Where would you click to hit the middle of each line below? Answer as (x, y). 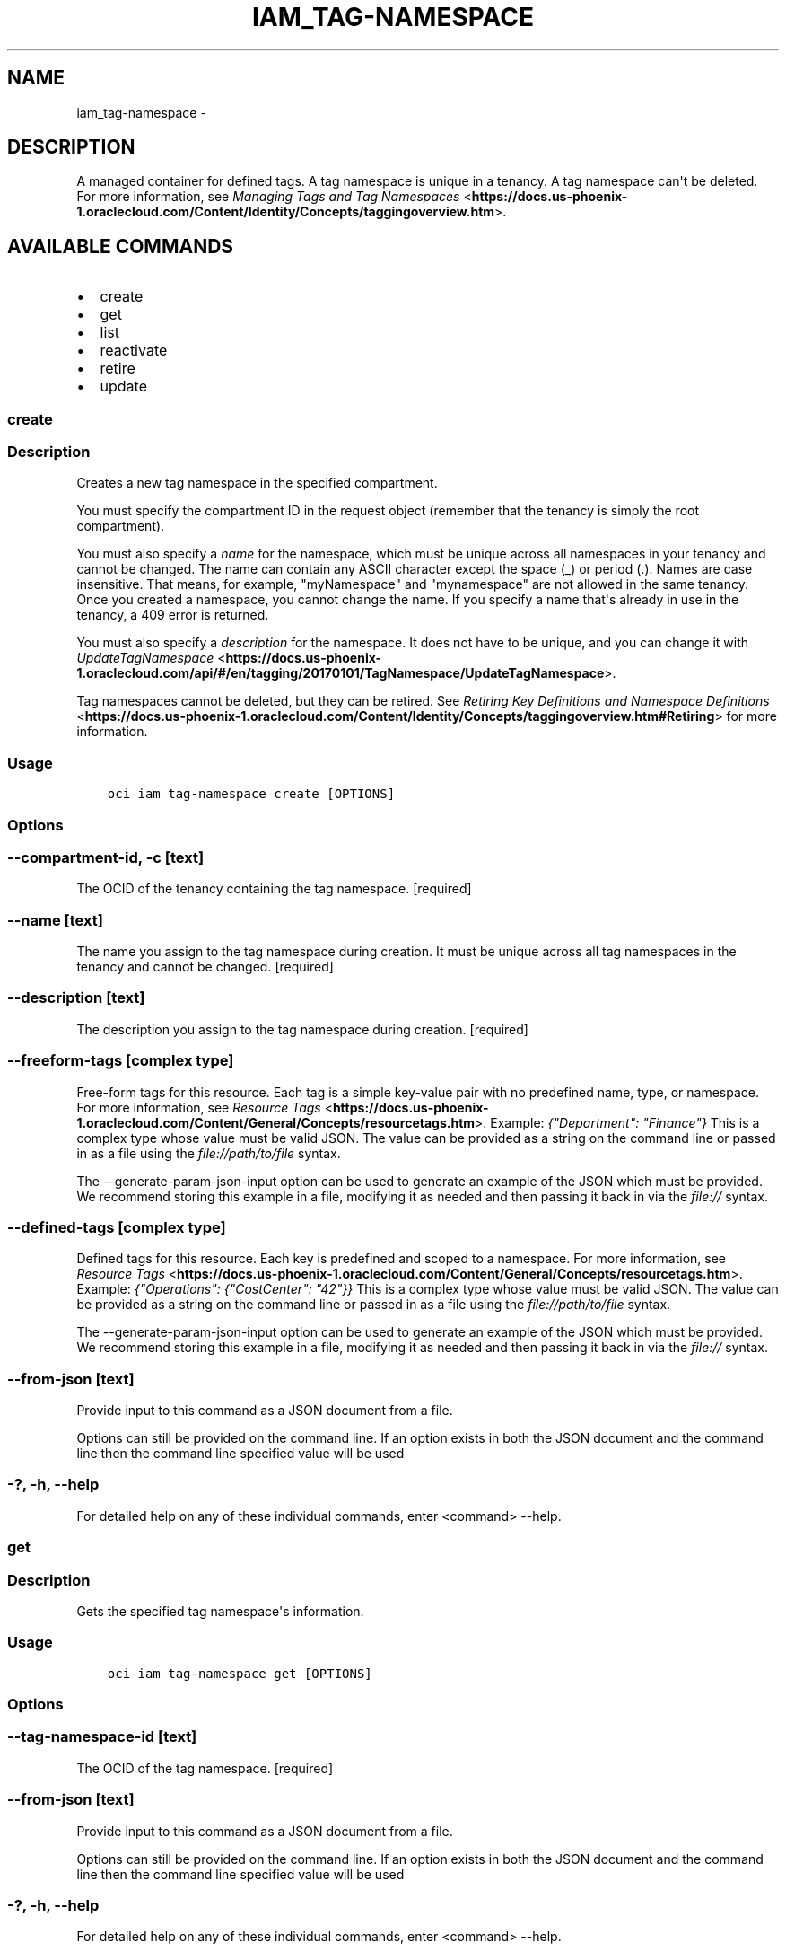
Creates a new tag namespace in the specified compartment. (257, 483)
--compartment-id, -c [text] (106, 857)
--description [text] (76, 998)
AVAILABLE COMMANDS (121, 246)
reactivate (134, 351)
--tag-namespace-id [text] (102, 1737)
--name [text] (55, 920)
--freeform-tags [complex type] (121, 1061)
